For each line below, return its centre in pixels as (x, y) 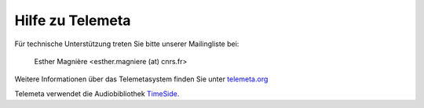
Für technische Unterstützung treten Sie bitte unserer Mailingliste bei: (127, 44)
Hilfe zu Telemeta (73, 20)
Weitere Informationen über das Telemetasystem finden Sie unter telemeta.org (141, 79)
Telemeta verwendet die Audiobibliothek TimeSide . (97, 93)
